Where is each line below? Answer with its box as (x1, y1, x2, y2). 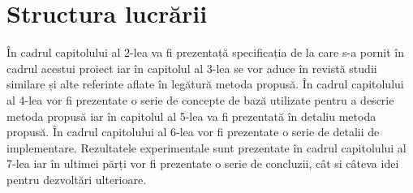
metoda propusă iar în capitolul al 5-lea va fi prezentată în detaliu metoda (6, 107, 376, 124)
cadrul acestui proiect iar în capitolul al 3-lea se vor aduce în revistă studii (6, 59, 377, 76)
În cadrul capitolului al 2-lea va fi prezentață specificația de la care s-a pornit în (6, 44, 404, 61)
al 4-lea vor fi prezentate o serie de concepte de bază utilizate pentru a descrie (6, 91, 394, 108)
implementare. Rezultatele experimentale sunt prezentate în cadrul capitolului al (6, 139, 407, 156)
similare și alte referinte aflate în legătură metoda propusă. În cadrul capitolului (6, 75, 404, 92)
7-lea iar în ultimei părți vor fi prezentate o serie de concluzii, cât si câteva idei (6, 155, 399, 172)
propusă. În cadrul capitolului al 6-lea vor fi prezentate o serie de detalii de (6, 123, 380, 140)
